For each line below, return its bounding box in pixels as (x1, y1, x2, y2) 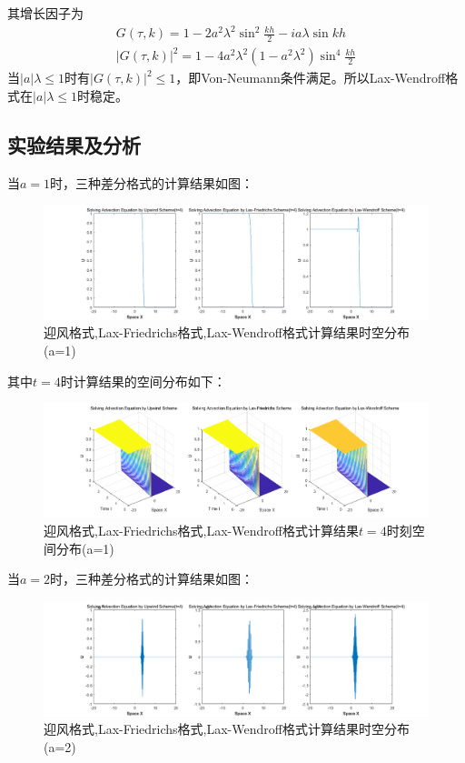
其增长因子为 (7, 4, 84, 22)
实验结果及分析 (7, 131, 141, 159)
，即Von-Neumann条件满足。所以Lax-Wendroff (175, 68, 446, 87)
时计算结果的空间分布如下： (60, 371, 226, 390)
